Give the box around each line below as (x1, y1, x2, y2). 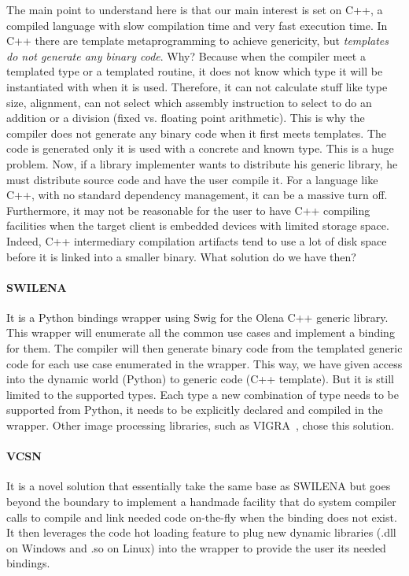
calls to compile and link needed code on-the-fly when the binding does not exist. (6, 508, 397, 525)
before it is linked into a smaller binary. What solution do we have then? (6, 248, 356, 264)
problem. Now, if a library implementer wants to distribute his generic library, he (6, 155, 398, 172)
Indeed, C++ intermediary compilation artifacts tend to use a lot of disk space (6, 232, 387, 249)
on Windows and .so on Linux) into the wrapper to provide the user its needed (6, 539, 386, 556)
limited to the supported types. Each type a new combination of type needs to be (6, 386, 400, 402)
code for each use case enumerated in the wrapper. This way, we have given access (6, 355, 403, 371)
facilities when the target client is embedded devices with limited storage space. (6, 217, 389, 234)
